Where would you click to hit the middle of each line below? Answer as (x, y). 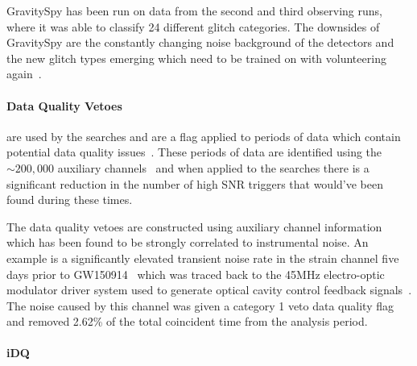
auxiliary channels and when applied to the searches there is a (213, 167)
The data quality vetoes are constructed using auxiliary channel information (194, 226)
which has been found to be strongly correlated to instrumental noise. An (188, 242)
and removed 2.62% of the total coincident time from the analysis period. (187, 321)
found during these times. (70, 200)
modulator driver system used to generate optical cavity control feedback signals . (209, 290)
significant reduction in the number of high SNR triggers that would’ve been (195, 183)
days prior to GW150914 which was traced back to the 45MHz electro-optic (196, 274)
